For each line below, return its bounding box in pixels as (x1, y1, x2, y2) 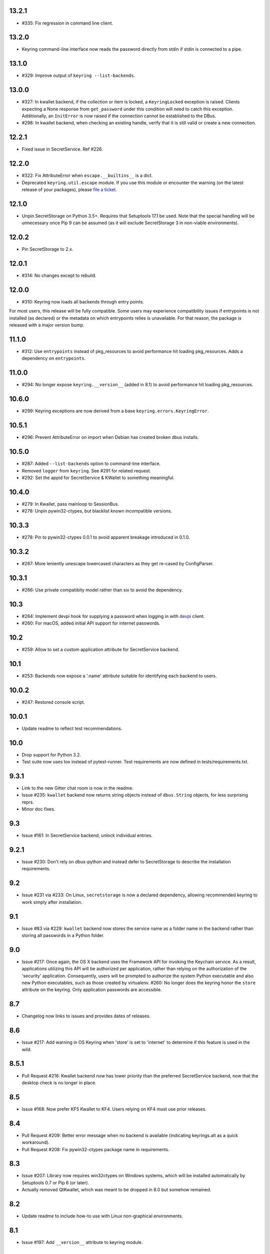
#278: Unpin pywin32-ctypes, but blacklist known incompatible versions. (21, 508, 172, 514)
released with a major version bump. (9, 322, 84, 328)
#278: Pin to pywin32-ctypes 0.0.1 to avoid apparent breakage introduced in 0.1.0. (21, 534, 190, 540)
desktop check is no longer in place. (21, 1079, 97, 1085)
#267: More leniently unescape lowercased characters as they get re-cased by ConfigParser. (21, 561, 214, 566)
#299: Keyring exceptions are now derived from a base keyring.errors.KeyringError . (21, 408, 209, 414)
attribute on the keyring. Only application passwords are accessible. (21, 987, 162, 993)
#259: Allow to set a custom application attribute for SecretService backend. (21, 647, 179, 653)
